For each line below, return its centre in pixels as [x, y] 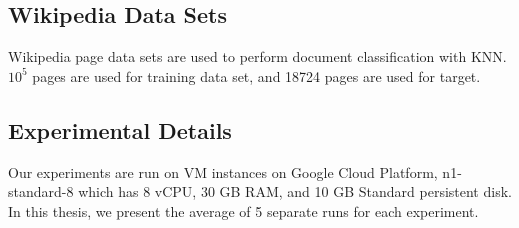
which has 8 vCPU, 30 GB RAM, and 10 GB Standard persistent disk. [295, 191]
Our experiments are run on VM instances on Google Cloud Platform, [223, 171]
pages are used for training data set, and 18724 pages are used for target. [256, 75]
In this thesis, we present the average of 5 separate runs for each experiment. [243, 210]
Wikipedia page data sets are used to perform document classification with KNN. [257, 56]
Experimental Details [120, 129]
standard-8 [41, 191]
